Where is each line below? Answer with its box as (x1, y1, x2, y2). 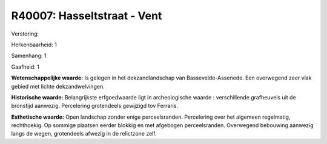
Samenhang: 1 (11, 52, 47, 60)
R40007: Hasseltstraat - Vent (11, 9, 162, 22)
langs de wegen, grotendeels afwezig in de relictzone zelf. (11, 130, 157, 137)
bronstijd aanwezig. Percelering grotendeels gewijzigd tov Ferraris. (11, 102, 179, 110)
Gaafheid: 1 (11, 63, 39, 70)
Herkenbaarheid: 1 (11, 41, 57, 48)
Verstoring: (11, 30, 39, 37)
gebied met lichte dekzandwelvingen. (11, 83, 105, 90)
